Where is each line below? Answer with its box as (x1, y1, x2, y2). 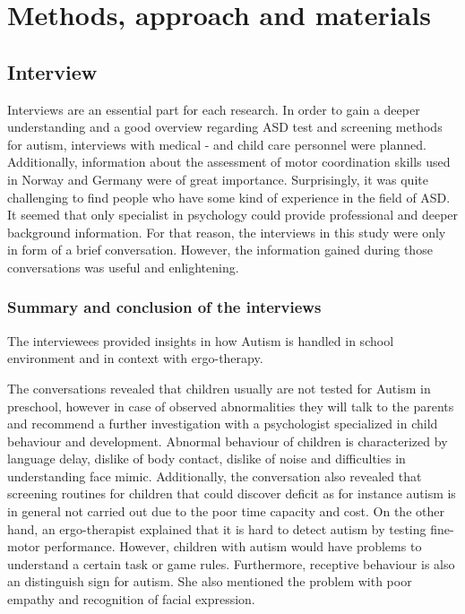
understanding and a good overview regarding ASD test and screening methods (7, 117, 443, 136)
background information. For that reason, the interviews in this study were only (7, 222, 446, 241)
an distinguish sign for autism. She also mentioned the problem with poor (7, 572, 412, 591)
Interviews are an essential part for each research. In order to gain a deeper (7, 99, 420, 118)
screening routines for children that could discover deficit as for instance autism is (7, 484, 456, 503)
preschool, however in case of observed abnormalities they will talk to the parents (7, 396, 454, 415)
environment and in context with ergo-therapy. (7, 349, 263, 368)
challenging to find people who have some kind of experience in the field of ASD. (7, 187, 451, 206)
